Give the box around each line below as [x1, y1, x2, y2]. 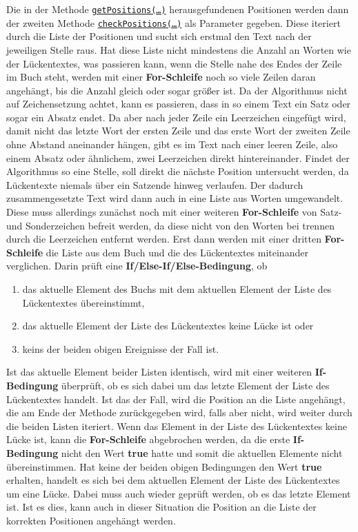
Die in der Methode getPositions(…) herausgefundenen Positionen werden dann [6, 2, 349, 16]
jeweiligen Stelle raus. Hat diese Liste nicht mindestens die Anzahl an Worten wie [6, 42, 351, 57]
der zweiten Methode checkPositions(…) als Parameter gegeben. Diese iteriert [6, 15, 341, 30]
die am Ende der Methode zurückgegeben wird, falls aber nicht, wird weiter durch [6, 405, 352, 420]
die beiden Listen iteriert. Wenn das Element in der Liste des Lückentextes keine [6, 418, 347, 433]
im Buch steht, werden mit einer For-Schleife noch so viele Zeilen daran [6, 70, 316, 84]
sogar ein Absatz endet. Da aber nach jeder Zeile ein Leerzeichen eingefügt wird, [6, 110, 346, 124]
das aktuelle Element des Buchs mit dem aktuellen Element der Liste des [22, 282, 332, 296]
